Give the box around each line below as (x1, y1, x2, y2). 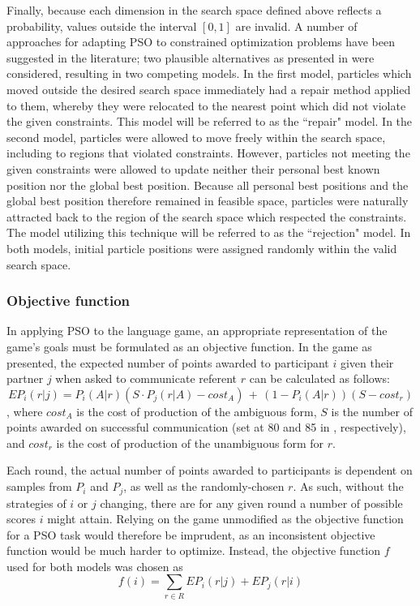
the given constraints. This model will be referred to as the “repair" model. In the (6, 113, 413, 130)
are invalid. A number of (235, 17, 358, 34)
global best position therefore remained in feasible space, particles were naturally (6, 192, 409, 209)
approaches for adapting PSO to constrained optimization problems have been (6, 33, 395, 50)
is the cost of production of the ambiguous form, (76, 402, 317, 419)
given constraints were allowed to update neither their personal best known (6, 160, 380, 177)
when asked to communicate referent (55, 370, 238, 387)
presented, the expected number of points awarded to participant (6, 354, 329, 371)
